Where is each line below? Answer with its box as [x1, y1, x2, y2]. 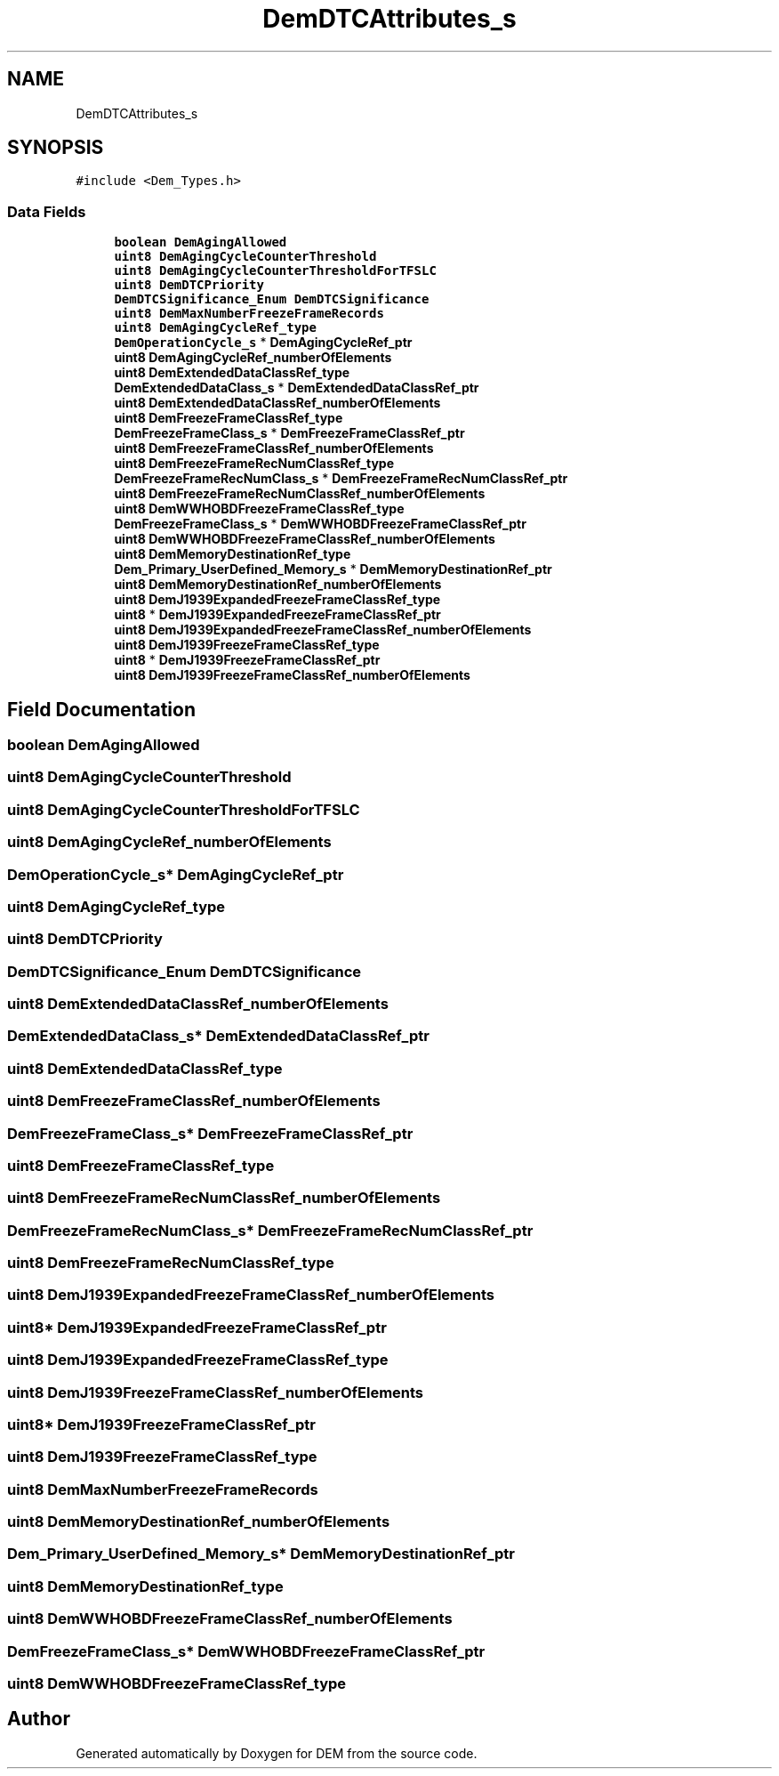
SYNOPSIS [7, 136, 104, 159]
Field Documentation [7, 698, 196, 721]
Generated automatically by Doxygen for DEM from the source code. [76, 1745, 478, 1761]
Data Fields [7, 202, 86, 221]
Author [7, 1707, 70, 1731]
